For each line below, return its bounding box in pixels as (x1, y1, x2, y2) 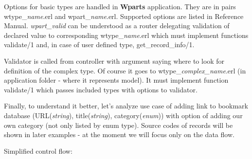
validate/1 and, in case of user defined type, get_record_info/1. (4, 39, 195, 50)
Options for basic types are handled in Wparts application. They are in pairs (4, 1, 236, 11)
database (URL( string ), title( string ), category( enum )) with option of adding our (4, 110, 243, 120)
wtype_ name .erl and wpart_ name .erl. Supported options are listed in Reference (4, 11, 244, 21)
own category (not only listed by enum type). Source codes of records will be (4, 120, 233, 130)
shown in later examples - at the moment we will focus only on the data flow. (4, 129, 234, 140)
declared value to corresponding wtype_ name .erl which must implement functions (4, 30, 249, 40)
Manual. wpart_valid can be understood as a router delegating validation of (4, 20, 230, 31)
